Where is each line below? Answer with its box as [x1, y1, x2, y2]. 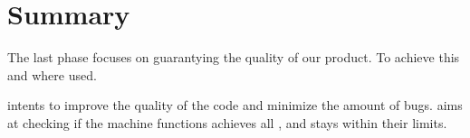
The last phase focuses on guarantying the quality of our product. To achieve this [7, 48, 460, 67]
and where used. [7, 65, 97, 84]
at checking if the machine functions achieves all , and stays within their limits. [7, 113, 447, 132]
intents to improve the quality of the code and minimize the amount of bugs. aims [7, 96, 463, 115]
